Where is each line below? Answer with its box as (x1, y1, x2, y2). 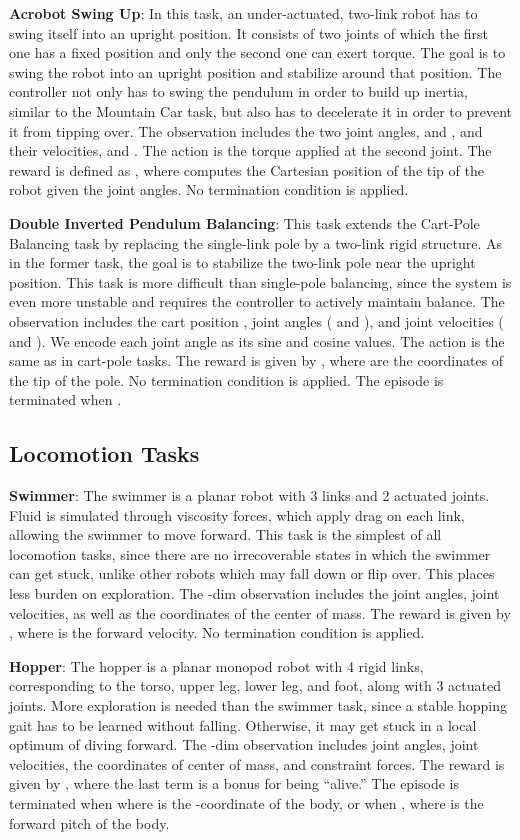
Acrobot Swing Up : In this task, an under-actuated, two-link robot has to (9, 3, 478, 23)
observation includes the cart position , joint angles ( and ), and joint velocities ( (9, 310, 504, 331)
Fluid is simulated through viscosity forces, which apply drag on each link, (9, 504, 465, 525)
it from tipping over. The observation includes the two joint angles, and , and (9, 120, 483, 141)
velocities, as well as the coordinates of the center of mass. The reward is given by (9, 602, 511, 623)
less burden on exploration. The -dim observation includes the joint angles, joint (9, 583, 500, 604)
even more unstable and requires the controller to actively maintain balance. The (9, 291, 505, 312)
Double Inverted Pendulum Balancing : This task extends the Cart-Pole (9, 212, 480, 233)
